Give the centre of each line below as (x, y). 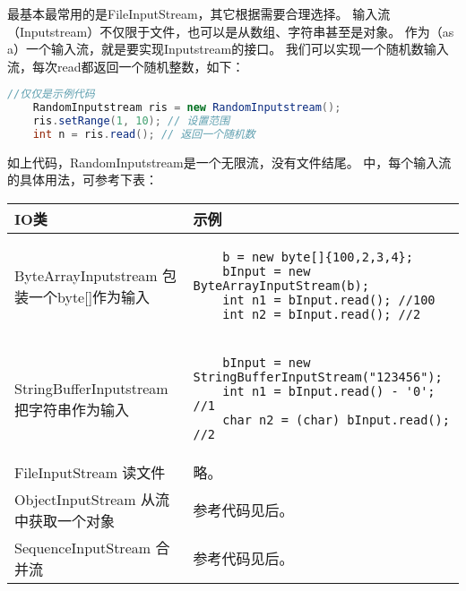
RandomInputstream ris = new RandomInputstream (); (187, 108)
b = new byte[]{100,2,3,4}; (318, 257)
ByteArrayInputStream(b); (281, 286)
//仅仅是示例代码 (51, 94)
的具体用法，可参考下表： (82, 180)
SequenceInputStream (83, 548)
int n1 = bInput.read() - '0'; (329, 392)
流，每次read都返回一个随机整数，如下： (126, 66)
